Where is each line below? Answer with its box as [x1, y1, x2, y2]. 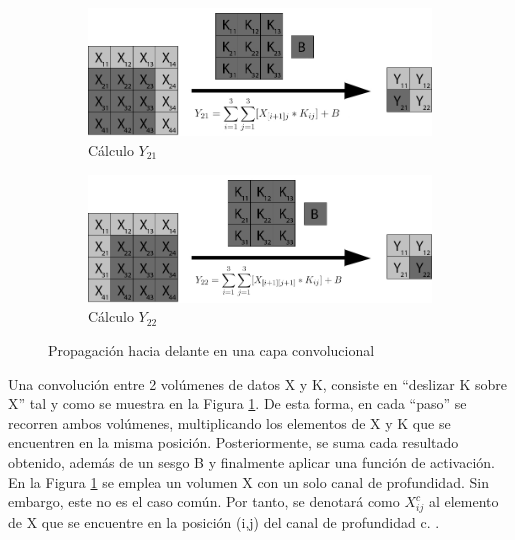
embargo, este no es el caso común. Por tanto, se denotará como [8, 491, 400, 512]
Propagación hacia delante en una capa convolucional [48, 340, 375, 360]
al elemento [428, 491, 499, 512]
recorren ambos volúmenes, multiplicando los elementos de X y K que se [8, 412, 451, 433]
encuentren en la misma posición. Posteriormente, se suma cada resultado [8, 432, 459, 453]
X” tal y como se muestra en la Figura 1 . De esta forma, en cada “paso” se [8, 393, 467, 414]
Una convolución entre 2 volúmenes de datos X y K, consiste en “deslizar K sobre [8, 373, 508, 394]
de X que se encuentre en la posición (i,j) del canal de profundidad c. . [8, 511, 440, 532]
